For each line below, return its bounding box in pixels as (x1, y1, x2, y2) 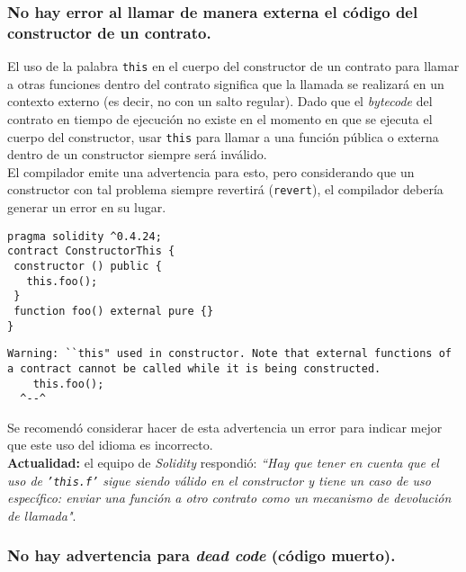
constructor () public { (13, 259, 162, 273)
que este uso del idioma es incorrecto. (7, 435, 213, 454)
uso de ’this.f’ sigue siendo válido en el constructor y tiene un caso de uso (7, 470, 431, 489)
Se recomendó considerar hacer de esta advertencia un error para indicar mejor (7, 417, 443, 436)
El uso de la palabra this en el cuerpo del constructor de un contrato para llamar (7, 57, 460, 76)
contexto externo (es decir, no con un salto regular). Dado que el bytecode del (7, 92, 433, 111)
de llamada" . (7, 505, 76, 524)
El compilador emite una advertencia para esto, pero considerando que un (7, 162, 415, 181)
